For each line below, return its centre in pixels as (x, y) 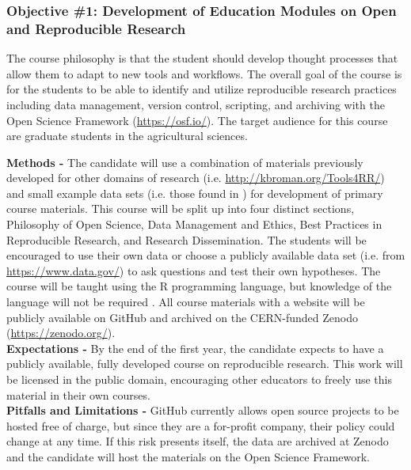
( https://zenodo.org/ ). (61, 333)
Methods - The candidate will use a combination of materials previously (185, 162)
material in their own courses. (78, 394)
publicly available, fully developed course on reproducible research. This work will (205, 364)
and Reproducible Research (96, 28)
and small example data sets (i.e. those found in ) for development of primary (195, 193)
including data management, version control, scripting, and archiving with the (196, 104)
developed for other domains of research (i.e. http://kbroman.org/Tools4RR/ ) (196, 178)
